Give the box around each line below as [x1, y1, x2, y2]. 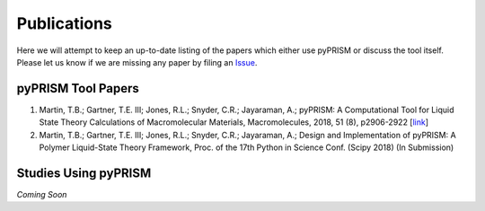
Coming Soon [16, 189, 67, 199]
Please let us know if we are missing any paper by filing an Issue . [16, 57, 258, 67]
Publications [16, 13, 112, 33]
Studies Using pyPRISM [16, 165, 152, 180]
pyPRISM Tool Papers [16, 81, 139, 96]
